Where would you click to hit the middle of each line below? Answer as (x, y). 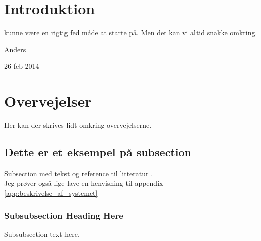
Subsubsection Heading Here (64, 215)
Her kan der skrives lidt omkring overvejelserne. (78, 125)
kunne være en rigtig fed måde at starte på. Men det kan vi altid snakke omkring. (131, 32)
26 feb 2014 (22, 66)
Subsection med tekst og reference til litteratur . (79, 173)
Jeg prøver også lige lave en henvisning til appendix (84, 183)
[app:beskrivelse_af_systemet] (51, 193)
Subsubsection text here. (42, 234)
